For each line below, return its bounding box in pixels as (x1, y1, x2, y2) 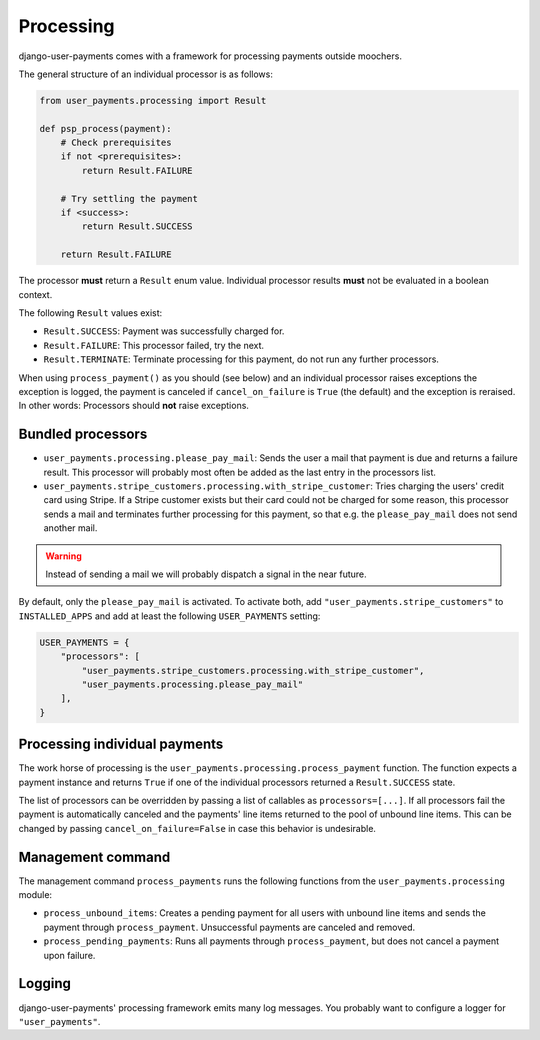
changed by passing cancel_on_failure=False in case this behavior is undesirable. (18, 822, 377, 834)
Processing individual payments (18, 736, 224, 753)
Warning (45, 550, 82, 562)
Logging (18, 975, 72, 992)
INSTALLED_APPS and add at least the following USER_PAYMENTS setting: (18, 610, 321, 622)
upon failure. (43, 949, 96, 961)
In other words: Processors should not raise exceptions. (18, 400, 250, 412)
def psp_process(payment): (39, 123, 172, 134)
